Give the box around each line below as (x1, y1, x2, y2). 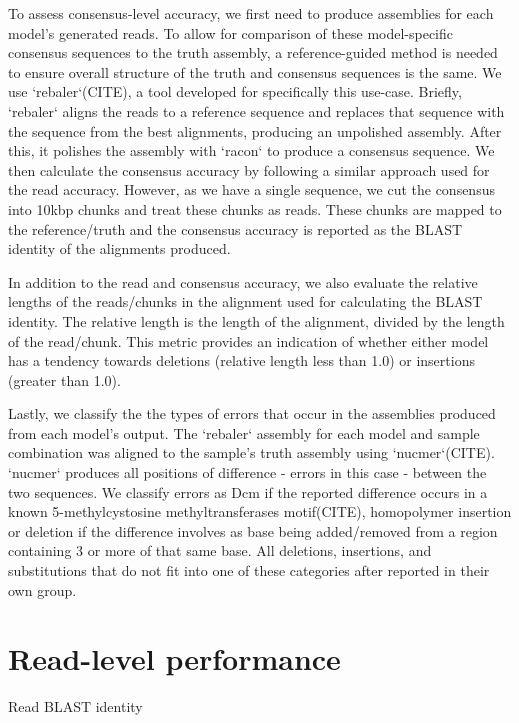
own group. (8, 579, 77, 600)
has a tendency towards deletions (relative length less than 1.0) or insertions (8, 350, 475, 371)
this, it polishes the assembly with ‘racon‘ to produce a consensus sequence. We (8, 140, 495, 161)
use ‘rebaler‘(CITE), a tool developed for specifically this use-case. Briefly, (8, 81, 462, 102)
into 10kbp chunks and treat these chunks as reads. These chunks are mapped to (8, 198, 502, 219)
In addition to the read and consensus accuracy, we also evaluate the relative (8, 271, 478, 292)
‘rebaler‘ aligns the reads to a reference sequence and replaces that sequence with (8, 100, 505, 121)
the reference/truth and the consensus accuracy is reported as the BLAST (8, 218, 463, 239)
